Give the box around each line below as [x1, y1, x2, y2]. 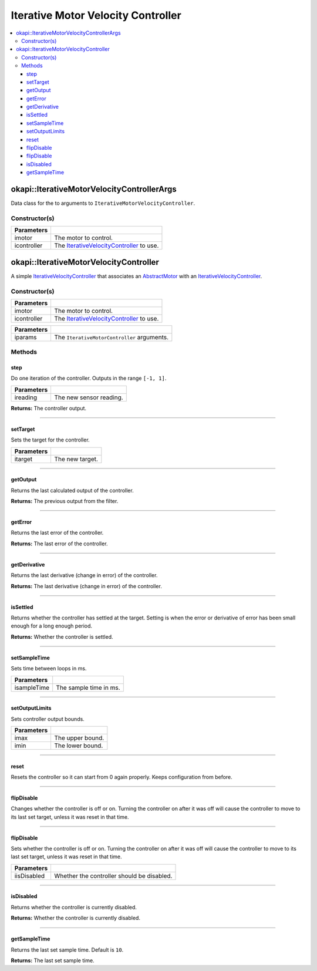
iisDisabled [14, 872, 45, 880]
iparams [14, 333, 38, 341]
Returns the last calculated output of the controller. [11, 487, 134, 494]
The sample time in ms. [56, 683, 120, 692]
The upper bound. [54, 734, 104, 742]
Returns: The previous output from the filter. [11, 498, 119, 505]
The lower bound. [54, 741, 103, 750]
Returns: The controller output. [11, 404, 87, 412]
